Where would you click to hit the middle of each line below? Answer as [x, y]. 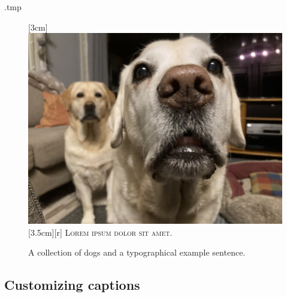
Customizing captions [72, 285]
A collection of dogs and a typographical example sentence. [137, 252]
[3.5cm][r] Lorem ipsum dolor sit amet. [100, 232]
